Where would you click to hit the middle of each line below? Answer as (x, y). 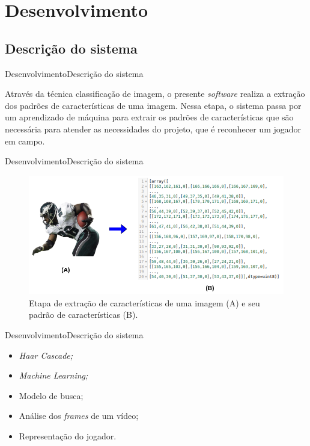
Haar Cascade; (46, 355)
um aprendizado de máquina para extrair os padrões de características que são (149, 117)
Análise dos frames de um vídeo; (79, 416)
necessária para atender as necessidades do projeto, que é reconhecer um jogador (153, 129)
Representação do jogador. (68, 435)
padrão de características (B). (84, 314)
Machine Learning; (53, 375)
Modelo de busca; (51, 395)
